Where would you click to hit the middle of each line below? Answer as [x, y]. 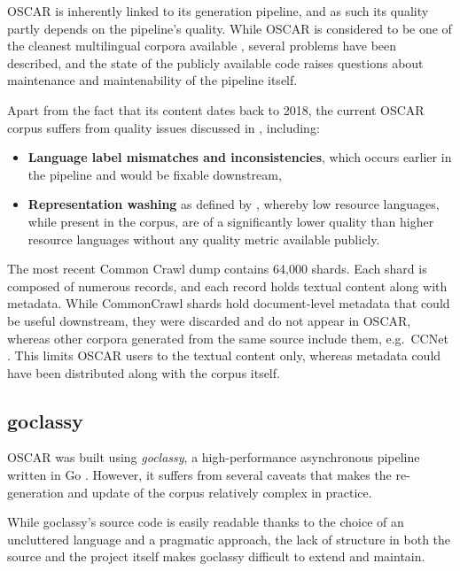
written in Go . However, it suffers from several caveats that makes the [199, 475]
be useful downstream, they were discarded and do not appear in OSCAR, [209, 320]
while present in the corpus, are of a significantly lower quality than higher [231, 221]
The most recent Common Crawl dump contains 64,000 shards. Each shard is [217, 269]
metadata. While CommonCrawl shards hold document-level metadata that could [229, 303]
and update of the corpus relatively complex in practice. [220, 492]
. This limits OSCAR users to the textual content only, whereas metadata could [224, 355]
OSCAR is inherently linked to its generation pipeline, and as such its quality [218, 11]
